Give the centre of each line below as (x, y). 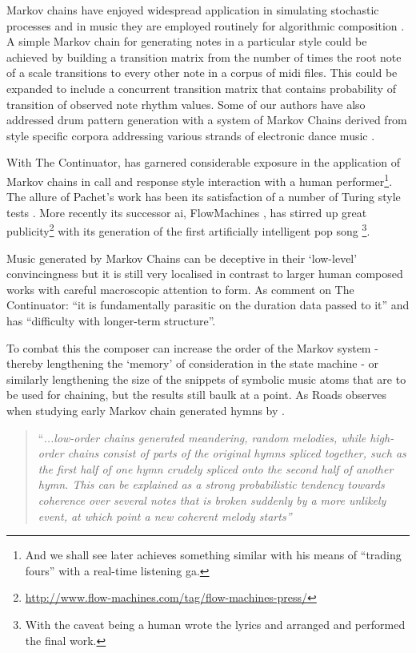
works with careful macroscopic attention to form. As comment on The (180, 289)
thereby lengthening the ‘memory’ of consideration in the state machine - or (193, 363)
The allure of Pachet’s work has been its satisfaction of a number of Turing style (204, 197)
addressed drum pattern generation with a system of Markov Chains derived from (207, 120)
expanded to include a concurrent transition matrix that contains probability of (201, 88)
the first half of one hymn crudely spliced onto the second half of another (216, 468)
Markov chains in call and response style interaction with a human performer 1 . (200, 179)
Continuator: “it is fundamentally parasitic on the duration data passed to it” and (208, 305)
